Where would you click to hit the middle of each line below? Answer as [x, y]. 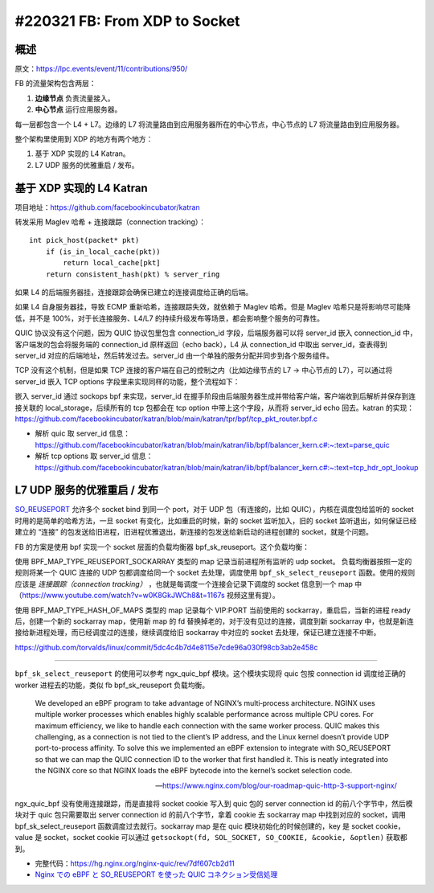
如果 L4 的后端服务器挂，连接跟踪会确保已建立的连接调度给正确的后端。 [134, 293]
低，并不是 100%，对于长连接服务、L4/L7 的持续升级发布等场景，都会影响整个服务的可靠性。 [170, 318]
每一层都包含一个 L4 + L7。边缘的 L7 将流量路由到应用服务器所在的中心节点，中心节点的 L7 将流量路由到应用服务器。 [209, 124]
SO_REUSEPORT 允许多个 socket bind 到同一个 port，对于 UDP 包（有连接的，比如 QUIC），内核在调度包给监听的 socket [214, 510]
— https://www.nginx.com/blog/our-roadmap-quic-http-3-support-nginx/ [276, 785]
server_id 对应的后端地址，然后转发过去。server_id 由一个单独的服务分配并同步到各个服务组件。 [174, 355]
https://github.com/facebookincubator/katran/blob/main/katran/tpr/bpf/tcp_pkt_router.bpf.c [166, 419]
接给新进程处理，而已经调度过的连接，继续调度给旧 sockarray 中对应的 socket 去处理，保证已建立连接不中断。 [198, 633]
